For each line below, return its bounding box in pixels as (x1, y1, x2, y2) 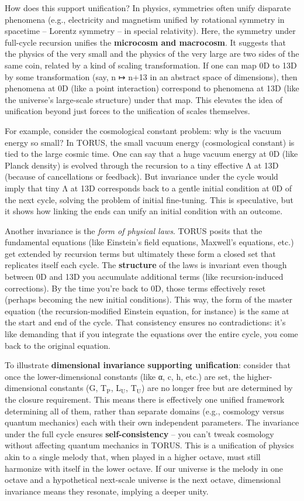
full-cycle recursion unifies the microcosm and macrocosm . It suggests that (5, 36, 286, 48)
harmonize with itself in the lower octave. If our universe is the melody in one (5, 462, 283, 474)
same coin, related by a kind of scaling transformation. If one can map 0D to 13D (5, 59, 297, 71)
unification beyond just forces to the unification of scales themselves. (5, 105, 250, 117)
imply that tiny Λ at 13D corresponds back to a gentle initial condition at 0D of (5, 181, 292, 194)
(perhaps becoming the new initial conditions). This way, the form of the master (5, 293, 292, 306)
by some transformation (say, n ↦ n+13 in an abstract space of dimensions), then (5, 70, 298, 83)
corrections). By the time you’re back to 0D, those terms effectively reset (5, 282, 266, 294)
